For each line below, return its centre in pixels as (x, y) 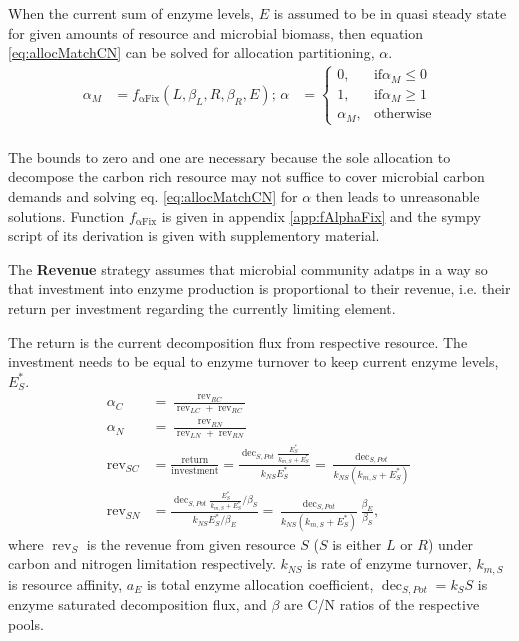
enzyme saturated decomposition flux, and (137, 604)
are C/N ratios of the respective (382, 604)
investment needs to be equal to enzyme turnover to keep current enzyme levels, (253, 361)
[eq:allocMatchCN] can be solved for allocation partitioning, (191, 52)
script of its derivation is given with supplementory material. (194, 235)
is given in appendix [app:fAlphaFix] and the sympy (321, 215)
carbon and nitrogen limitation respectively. (142, 563)
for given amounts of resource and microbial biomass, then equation (216, 32)
